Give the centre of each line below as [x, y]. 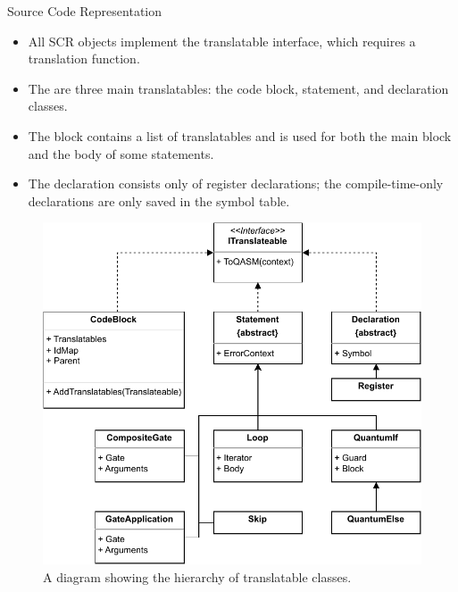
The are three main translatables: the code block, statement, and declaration [238, 88]
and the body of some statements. [121, 153]
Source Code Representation [85, 11]
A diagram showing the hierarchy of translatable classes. [197, 576]
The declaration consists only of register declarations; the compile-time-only [236, 183]
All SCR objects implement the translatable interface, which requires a [222, 41]
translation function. [84, 58]
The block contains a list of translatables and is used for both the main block [240, 135]
